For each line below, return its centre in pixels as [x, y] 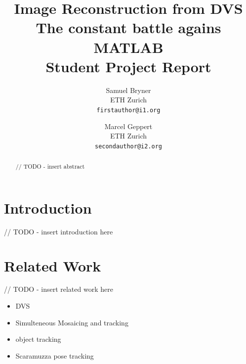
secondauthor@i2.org [128, 146]
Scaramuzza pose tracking [55, 355]
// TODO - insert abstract [50, 166]
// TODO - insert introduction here [59, 231]
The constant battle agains [128, 27]
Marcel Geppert [128, 126]
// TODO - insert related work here [59, 289]
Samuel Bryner [128, 90]
